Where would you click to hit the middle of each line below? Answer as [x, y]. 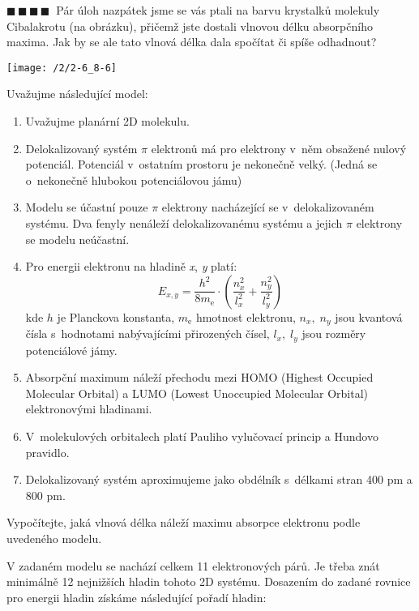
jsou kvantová [369, 316]
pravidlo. [47, 452]
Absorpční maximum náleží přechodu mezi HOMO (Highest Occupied [199, 377]
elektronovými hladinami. [89, 409]
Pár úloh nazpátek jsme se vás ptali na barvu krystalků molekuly [218, 10]
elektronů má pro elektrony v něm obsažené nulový [279, 148]
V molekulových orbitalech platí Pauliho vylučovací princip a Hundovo [202, 436]
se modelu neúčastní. [77, 239]
